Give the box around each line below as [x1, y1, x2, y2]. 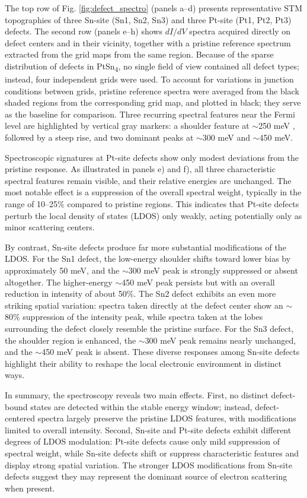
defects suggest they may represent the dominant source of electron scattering [5, 470, 287, 483]
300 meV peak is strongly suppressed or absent [128, 264, 298, 276]
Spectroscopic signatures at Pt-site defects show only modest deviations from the [5, 151, 299, 163]
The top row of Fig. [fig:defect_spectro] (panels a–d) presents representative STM [5, 2, 303, 14]
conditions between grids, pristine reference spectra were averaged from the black [5, 84, 299, 97]
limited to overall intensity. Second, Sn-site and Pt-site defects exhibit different [5, 423, 292, 436]
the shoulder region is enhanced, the [5, 334, 136, 346]
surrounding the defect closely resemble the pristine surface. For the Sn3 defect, [5, 322, 294, 334]
